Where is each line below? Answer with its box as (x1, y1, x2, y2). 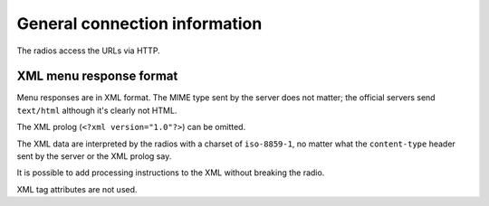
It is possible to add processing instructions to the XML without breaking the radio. (16, 167, 325, 178)
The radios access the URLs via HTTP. (16, 45, 160, 56)
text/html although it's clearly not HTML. (16, 105, 177, 116)
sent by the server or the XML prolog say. (16, 151, 172, 162)
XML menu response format (16, 69, 178, 84)
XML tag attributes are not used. (16, 183, 138, 194)
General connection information (16, 14, 263, 33)
